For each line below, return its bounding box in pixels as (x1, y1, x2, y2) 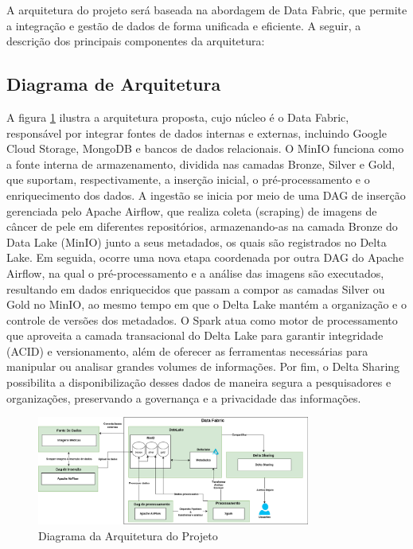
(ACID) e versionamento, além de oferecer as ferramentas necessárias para (6, 342, 368, 359)
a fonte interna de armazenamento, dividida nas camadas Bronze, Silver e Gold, (6, 155, 395, 172)
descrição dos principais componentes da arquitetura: (6, 33, 265, 49)
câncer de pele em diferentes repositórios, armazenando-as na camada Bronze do (6, 218, 398, 235)
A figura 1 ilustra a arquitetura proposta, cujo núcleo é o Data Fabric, (6, 108, 349, 125)
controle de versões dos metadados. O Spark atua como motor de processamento (6, 311, 398, 328)
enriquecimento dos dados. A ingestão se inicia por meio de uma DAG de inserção (6, 186, 406, 203)
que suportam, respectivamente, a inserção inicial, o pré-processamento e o (6, 171, 370, 188)
